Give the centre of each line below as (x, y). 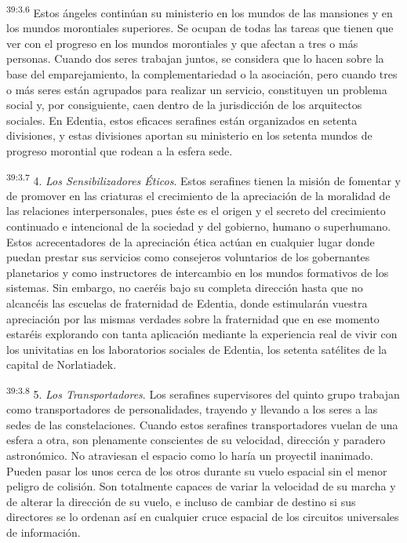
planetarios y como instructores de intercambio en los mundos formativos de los (198, 272)
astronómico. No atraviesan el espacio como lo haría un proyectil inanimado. (190, 455)
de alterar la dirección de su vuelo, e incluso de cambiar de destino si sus (181, 501)
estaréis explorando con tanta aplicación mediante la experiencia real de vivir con (202, 334)
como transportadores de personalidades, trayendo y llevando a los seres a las (192, 409)
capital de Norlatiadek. (62, 364)
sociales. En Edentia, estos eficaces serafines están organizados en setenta (182, 120)
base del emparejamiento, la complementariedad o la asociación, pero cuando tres (202, 74)
